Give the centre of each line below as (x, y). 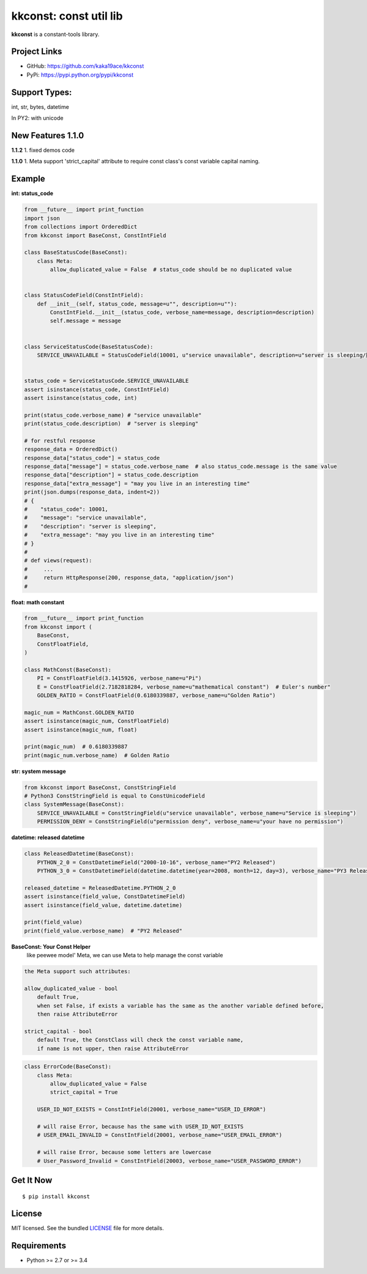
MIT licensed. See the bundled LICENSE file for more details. (88, 1228)
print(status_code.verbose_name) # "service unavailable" (113, 415)
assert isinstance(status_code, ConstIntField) (97, 389)
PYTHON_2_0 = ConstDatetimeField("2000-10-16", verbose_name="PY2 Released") (157, 862)
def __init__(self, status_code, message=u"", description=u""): (137, 304)
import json (42, 218)
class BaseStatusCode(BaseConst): (76, 253)
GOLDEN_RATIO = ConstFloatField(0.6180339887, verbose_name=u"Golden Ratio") (157, 695)
